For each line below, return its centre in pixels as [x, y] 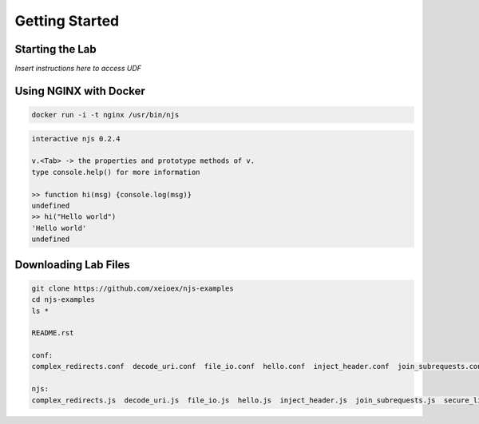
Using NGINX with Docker [80, 91]
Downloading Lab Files [73, 265]
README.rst [53, 333]
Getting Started [67, 21]
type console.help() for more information [116, 172]
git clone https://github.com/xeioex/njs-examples [133, 288]
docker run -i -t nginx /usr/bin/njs [105, 115]
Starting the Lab [55, 49]
